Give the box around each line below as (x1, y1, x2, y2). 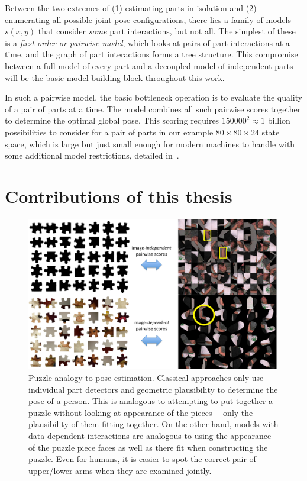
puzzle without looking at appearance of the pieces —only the (28, 406, 253, 418)
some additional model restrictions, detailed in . (5, 149, 179, 162)
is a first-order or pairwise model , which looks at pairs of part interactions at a (5, 36, 290, 49)
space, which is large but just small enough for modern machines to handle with (5, 137, 295, 150)
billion (267, 114, 290, 127)
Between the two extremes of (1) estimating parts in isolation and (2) (5, 2, 257, 14)
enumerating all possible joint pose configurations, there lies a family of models (5, 13, 291, 25)
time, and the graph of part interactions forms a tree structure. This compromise (5, 48, 298, 60)
